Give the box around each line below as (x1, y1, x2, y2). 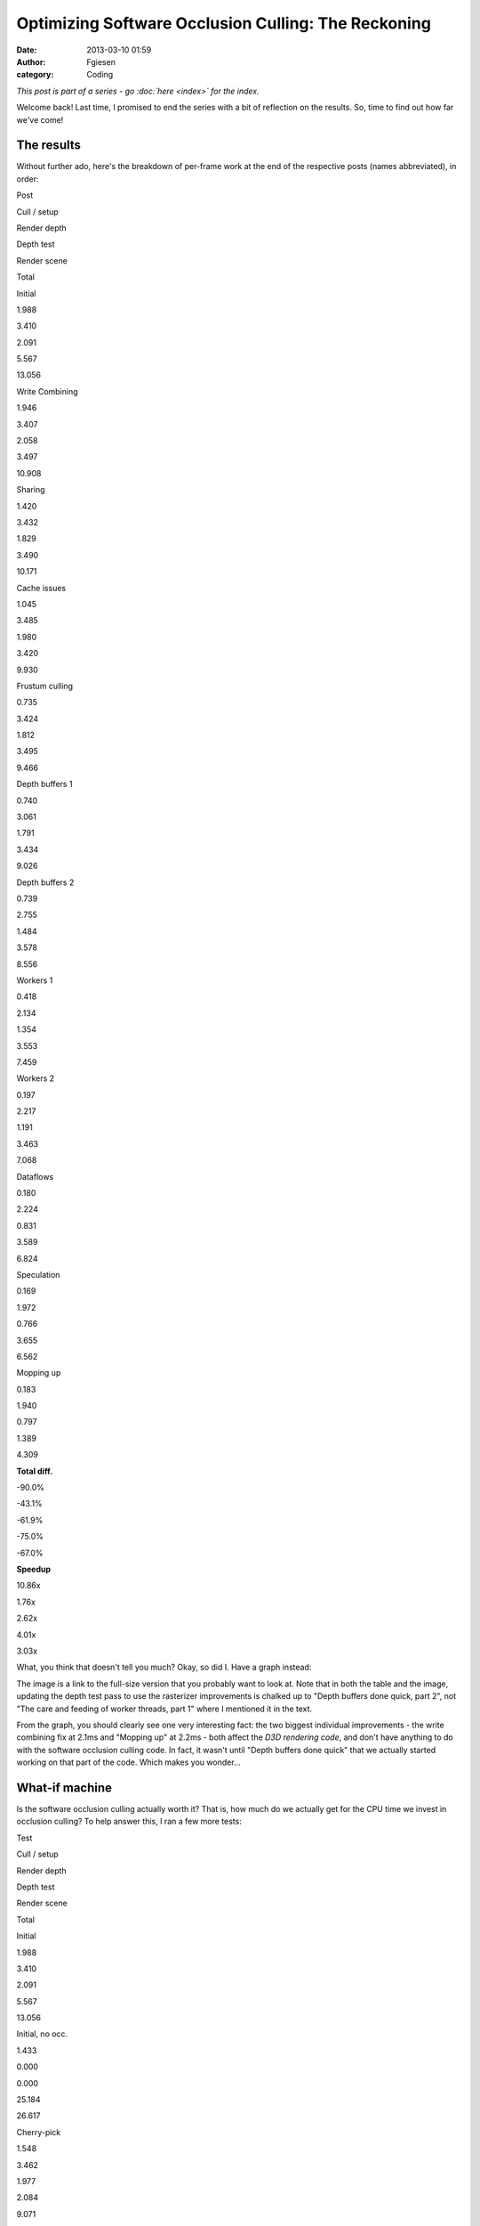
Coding (86, 69, 114, 80)
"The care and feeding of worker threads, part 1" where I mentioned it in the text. (16, 1703, 313, 1714)
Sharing (16, 484, 45, 495)
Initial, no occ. (16, 2028, 68, 2039)
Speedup (16, 1564, 52, 1574)
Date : (16, 45, 37, 55)
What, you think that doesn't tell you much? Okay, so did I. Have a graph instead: (16, 1661, 312, 1673)
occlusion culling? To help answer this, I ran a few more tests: (16, 1816, 242, 1827)
